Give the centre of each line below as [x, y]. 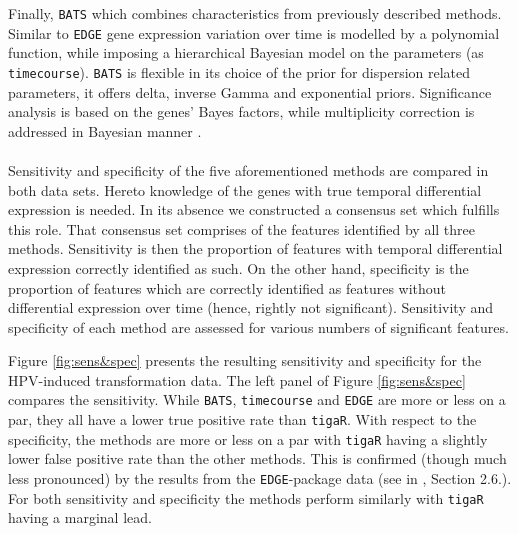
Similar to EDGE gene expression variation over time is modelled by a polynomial [254, 32]
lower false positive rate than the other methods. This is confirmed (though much [257, 458]
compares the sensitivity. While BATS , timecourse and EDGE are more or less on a [257, 399]
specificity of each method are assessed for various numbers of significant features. [258, 326]
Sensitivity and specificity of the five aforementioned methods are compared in [248, 169]
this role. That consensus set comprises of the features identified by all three [242, 228]
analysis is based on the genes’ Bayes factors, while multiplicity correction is [241, 111]
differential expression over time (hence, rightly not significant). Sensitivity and [251, 307]
